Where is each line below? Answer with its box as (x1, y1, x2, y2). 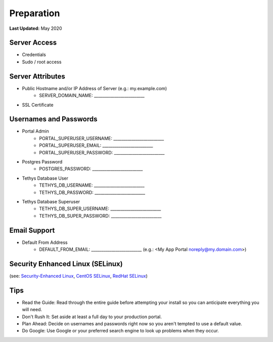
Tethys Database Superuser (22, 198, 80, 204)
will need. (22, 307, 42, 313)
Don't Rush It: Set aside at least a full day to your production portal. (22, 314, 162, 320)
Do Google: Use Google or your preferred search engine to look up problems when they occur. (22, 328, 219, 334)
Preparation (9, 8, 60, 19)
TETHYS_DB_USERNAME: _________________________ (39, 182, 145, 188)
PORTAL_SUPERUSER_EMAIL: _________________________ (39, 142, 153, 149)
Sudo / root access (22, 59, 62, 65)
